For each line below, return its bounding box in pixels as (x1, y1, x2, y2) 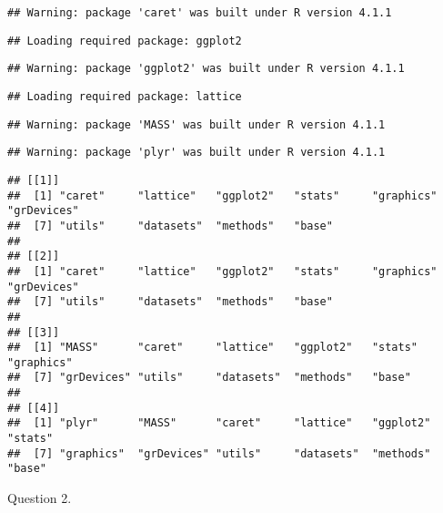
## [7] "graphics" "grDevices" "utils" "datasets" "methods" (7, 446, 431, 460)
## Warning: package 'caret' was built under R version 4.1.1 (7, 6, 392, 19)
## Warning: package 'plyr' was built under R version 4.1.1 (7, 146, 386, 159)
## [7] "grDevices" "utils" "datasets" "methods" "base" (7, 371, 411, 385)
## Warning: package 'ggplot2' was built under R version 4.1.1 (7, 62, 405, 76)
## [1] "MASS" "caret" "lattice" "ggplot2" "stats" (7, 341, 418, 354)
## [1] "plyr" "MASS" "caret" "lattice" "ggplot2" (7, 416, 431, 430)
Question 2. (7, 488, 72, 508)
